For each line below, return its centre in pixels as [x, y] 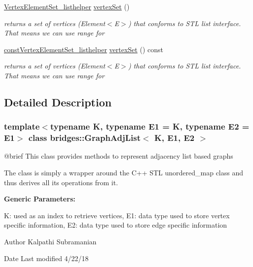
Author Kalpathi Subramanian [50, 242]
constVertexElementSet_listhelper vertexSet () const [84, 49]
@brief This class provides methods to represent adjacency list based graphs [119, 156]
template [22, 126]
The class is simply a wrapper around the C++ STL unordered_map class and [124, 173]
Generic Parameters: [40, 199]
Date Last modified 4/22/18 [46, 258]
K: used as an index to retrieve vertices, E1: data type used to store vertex [117, 215]
